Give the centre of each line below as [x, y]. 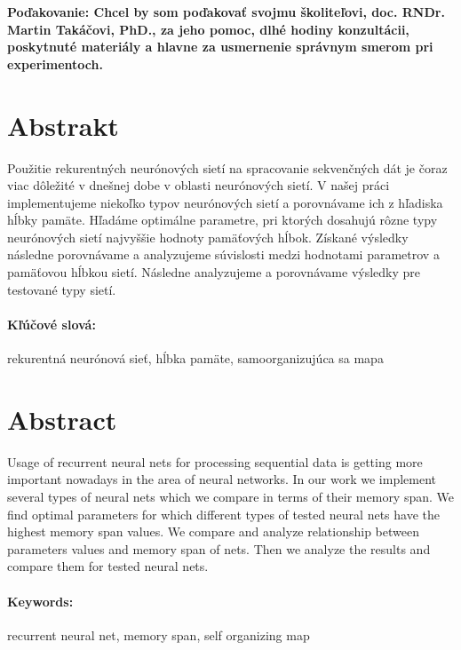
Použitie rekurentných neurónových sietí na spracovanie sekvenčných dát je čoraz [227, 167]
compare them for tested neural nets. [108, 566]
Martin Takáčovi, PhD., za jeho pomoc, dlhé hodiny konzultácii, [208, 29]
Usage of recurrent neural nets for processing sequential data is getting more [215, 461]
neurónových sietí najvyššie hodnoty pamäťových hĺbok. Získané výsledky [208, 237]
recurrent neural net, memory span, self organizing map [159, 634]
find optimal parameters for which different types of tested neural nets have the [223, 514]
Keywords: [40, 601]
